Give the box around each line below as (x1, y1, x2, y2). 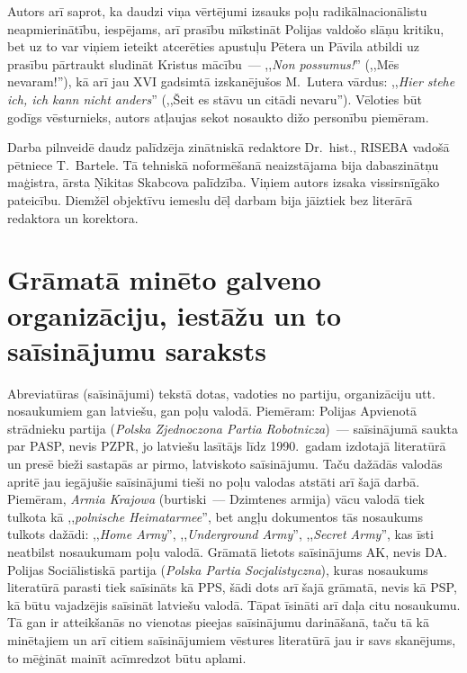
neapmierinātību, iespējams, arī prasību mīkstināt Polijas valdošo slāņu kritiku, (7, 19, 445, 38)
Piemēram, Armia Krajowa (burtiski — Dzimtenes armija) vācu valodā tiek (7, 489, 425, 508)
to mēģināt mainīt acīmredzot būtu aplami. (7, 648, 247, 667)
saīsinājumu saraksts (7, 331, 266, 368)
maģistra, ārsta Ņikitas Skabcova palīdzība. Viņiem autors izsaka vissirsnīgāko (7, 173, 440, 192)
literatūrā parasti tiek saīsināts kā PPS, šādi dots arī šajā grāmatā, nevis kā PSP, (7, 578, 457, 597)
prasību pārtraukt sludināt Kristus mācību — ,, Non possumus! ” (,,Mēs (7, 54, 400, 73)
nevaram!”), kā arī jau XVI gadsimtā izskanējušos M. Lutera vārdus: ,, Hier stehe (7, 72, 455, 91)
